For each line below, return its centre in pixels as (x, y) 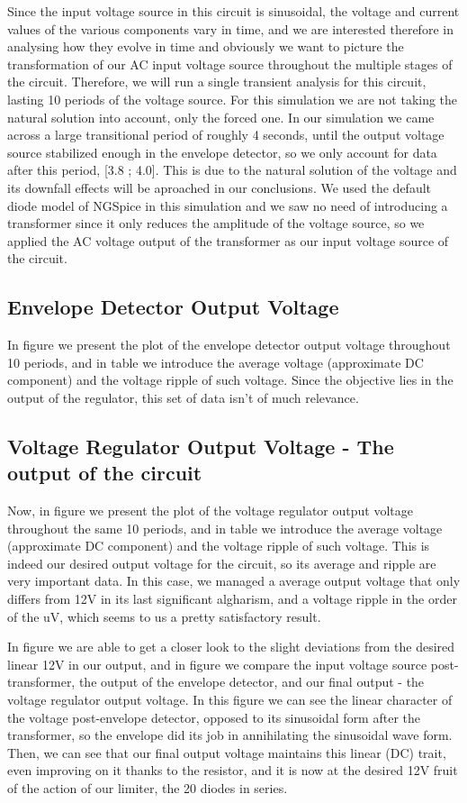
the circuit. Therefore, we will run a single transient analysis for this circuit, (217, 82)
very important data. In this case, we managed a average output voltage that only (234, 581)
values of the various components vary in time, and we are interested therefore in (230, 28)
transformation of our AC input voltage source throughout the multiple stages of (230, 64)
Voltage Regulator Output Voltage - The (201, 446)
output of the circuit (105, 473)
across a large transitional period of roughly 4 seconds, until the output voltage (226, 135)
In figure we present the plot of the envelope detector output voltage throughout (229, 345)
